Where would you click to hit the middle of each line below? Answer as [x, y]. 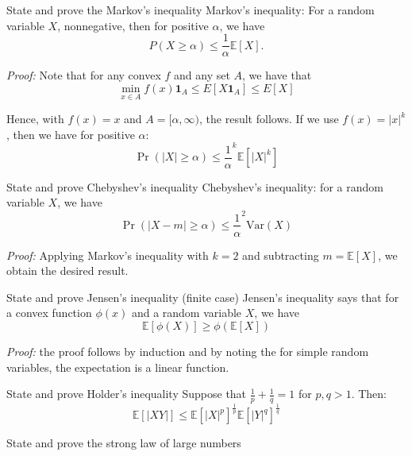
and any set [202, 75]
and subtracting [281, 255]
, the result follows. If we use [269, 119]
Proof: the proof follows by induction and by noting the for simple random [188, 351]
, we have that [277, 75]
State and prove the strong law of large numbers [124, 443]
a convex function [49, 313]
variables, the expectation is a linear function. [118, 367]
